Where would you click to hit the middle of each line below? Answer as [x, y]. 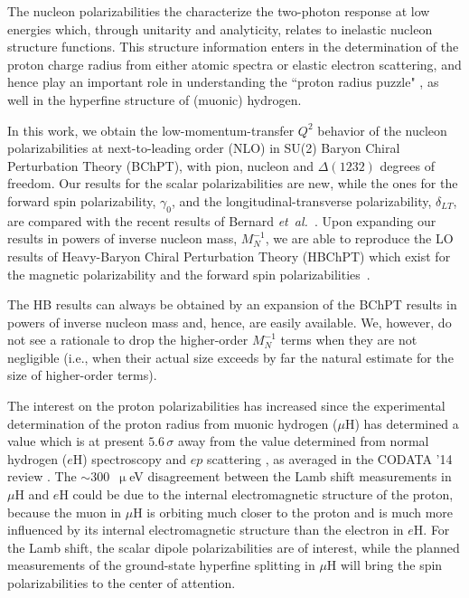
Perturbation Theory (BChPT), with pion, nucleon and [161, 165]
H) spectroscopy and [130, 458]
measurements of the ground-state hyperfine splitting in [161, 565]
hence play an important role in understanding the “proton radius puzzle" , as [223, 82]
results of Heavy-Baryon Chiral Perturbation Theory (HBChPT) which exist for [229, 256]
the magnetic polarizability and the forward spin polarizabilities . [189, 274]
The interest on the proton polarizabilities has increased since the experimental [226, 406]
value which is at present [76, 441]
